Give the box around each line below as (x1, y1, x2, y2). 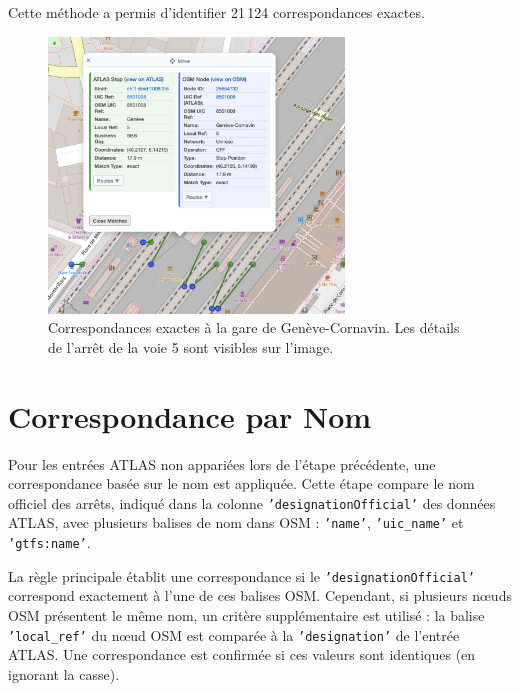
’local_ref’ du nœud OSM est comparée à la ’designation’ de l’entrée (8, 624, 460, 645)
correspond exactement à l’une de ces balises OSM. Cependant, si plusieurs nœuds (8, 585, 512, 606)
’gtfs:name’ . (8, 532, 91, 553)
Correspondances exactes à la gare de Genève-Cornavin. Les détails (48, 317, 460, 338)
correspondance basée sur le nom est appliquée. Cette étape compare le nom (8, 473, 475, 494)
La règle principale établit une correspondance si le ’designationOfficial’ (8, 565, 476, 586)
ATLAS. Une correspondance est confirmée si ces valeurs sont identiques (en (8, 644, 476, 665)
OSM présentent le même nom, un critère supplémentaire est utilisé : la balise (8, 604, 485, 625)
